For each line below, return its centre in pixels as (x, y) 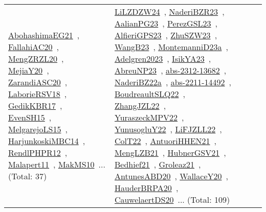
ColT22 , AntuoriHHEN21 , (166, 141)
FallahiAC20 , (34, 47)
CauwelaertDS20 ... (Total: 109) (172, 199)
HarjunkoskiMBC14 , (47, 141)
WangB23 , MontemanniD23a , (171, 47)
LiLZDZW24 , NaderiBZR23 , (170, 11)
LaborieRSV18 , (38, 94)
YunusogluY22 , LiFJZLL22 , (168, 129)
